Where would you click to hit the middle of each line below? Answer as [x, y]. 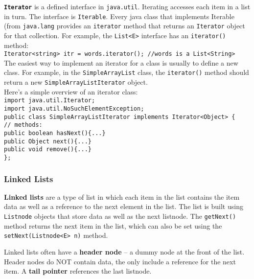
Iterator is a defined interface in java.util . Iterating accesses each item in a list [127, 6]
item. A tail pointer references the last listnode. [78, 271]
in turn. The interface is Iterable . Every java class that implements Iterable [119, 16]
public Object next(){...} [48, 141]
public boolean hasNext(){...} [55, 133]
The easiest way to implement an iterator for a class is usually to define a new [121, 62]
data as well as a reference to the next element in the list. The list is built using [124, 206]
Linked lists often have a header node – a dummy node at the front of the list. [124, 251]
